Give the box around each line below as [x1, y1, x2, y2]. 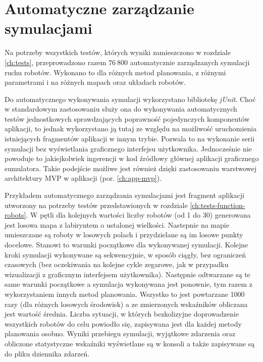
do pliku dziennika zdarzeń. [5, 348, 90, 358]
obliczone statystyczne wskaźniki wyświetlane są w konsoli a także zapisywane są [5, 338, 255, 348]
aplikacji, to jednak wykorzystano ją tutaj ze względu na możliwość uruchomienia [5, 123, 257, 134]
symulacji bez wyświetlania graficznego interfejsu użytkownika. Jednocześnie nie [5, 143, 252, 153]
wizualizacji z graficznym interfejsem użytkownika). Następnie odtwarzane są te [5, 269, 250, 279]
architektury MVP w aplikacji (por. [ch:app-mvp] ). [5, 173, 162, 183]
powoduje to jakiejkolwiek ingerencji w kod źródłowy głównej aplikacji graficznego [5, 153, 259, 164]
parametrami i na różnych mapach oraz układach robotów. [5, 77, 186, 87]
